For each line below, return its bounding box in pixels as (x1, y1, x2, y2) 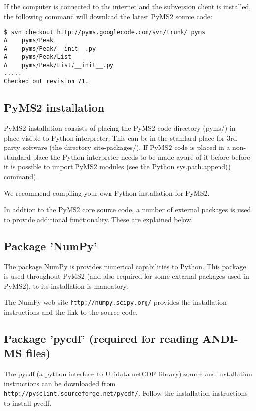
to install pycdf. (4, 398, 52, 408)
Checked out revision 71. (4, 78, 89, 85)
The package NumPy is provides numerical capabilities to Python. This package (4, 261, 246, 271)
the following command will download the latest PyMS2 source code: (4, 11, 212, 21)
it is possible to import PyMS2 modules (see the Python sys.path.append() (4, 161, 231, 172)
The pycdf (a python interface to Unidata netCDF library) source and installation (4, 369, 252, 379)
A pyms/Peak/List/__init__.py (4, 61, 113, 69)
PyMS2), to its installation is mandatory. (4, 280, 128, 291)
